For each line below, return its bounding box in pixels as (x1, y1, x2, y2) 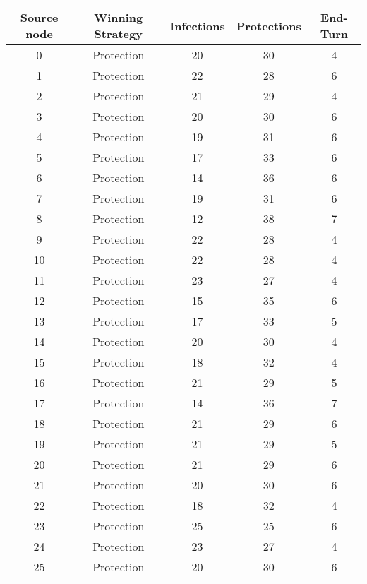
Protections (236, 17, 301, 34)
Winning (94, 9, 143, 25)
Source (20, 9, 59, 25)
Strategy (94, 25, 143, 42)
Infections (169, 17, 225, 34)
